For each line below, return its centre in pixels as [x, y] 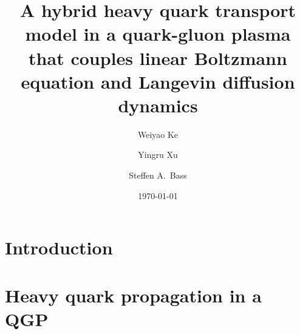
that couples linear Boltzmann [158, 57]
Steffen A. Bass [158, 175]
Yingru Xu [158, 155]
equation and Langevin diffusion [158, 81]
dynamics [158, 105]
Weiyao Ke [158, 134]
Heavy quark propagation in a [133, 295]
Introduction [59, 247]
